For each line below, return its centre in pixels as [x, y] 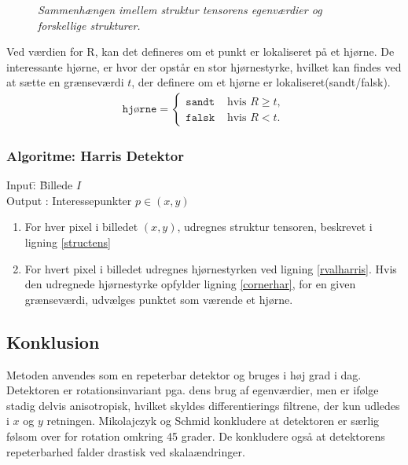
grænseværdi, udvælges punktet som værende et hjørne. [159, 299]
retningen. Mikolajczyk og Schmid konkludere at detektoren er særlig [213, 421]
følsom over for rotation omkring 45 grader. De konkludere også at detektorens [196, 436]
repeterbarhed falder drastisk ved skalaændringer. [126, 451]
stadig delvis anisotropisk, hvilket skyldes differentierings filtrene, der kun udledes [203, 405]
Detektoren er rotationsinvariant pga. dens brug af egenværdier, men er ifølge [193, 390]
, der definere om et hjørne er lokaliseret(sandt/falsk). [261, 82]
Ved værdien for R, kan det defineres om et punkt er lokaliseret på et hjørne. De [200, 51]
